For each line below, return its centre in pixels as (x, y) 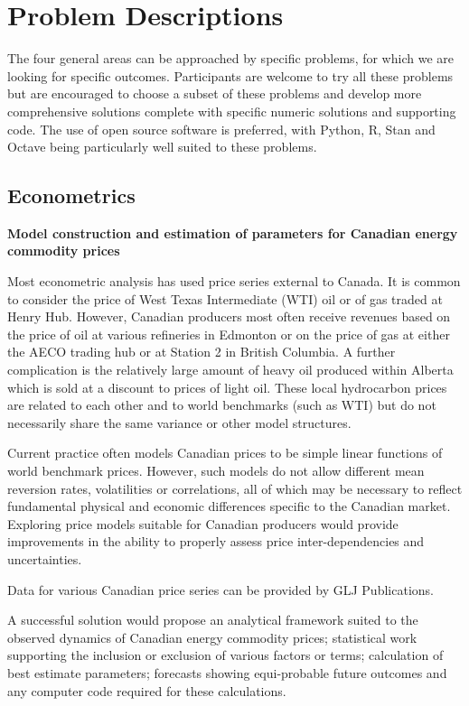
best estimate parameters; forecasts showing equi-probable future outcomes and (227, 672)
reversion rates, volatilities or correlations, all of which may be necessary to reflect (235, 488)
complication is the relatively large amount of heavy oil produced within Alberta (230, 370)
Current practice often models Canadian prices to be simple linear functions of (225, 453)
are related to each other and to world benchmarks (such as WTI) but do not (222, 405)
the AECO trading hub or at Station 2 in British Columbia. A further (202, 352)
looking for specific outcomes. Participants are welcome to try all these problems (230, 75)
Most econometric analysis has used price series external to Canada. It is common (234, 281)
